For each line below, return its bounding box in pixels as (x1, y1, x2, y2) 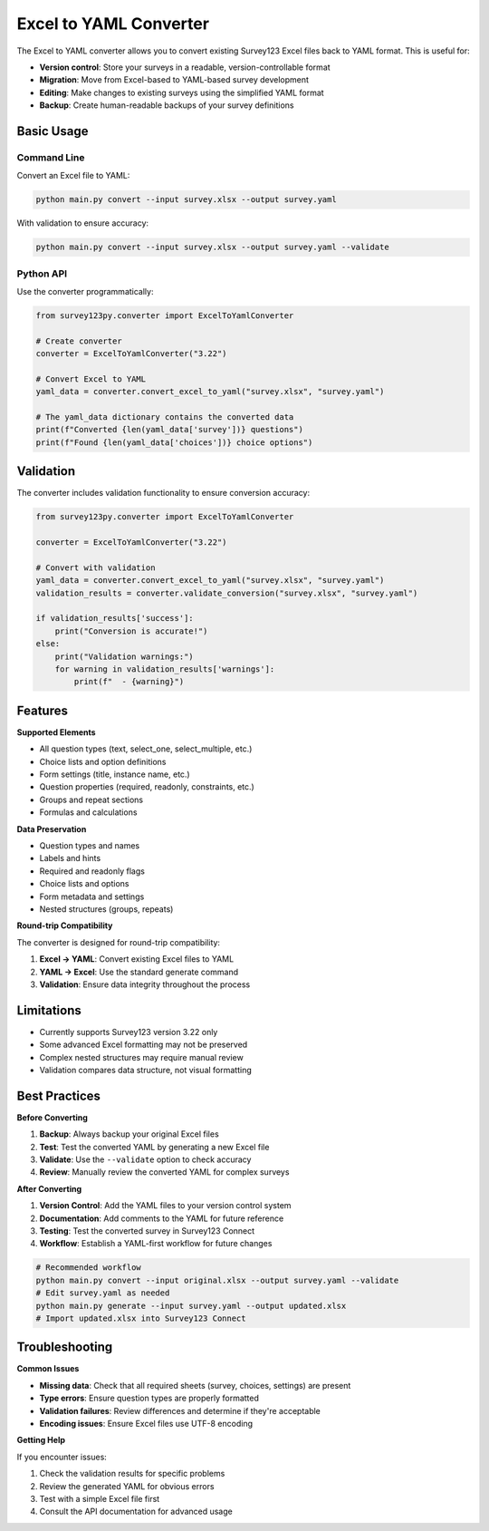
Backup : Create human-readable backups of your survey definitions (39, 100, 294, 111)
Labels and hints (39, 853, 101, 864)
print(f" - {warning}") (73, 676, 185, 687)
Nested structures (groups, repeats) (39, 903, 174, 915)
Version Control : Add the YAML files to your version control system (39, 1200, 292, 1211)
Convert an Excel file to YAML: (16, 170, 130, 181)
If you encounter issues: (16, 1451, 108, 1462)
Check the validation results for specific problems (39, 1468, 225, 1479)
